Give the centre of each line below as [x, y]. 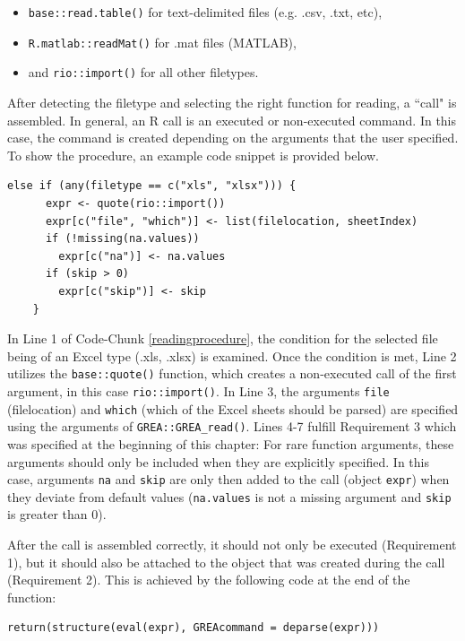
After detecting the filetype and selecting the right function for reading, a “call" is [232, 102]
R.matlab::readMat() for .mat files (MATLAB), [162, 42]
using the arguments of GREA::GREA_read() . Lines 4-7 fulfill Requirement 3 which [232, 426]
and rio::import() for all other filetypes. [143, 72]
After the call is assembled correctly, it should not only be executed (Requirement [232, 544]
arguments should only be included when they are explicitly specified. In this [218, 461]
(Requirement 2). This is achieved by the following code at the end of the [209, 580]
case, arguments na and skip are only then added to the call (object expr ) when [228, 479]
